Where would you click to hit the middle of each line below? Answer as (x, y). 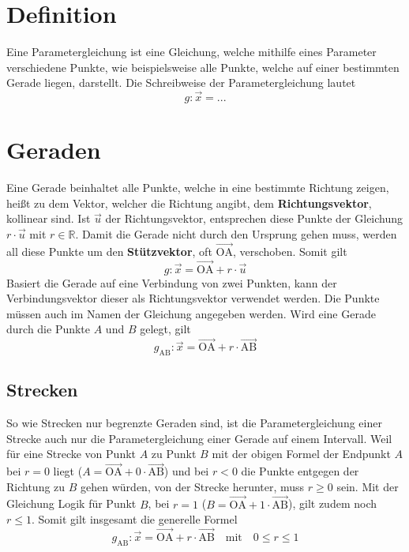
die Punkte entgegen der (300, 471)
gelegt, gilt (165, 329)
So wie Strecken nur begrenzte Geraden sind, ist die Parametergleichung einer (194, 423)
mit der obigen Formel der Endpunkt (301, 454)
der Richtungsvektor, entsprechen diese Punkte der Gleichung (254, 218)
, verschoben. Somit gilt (290, 251)
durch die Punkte (49, 329)
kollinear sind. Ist (49, 218)
